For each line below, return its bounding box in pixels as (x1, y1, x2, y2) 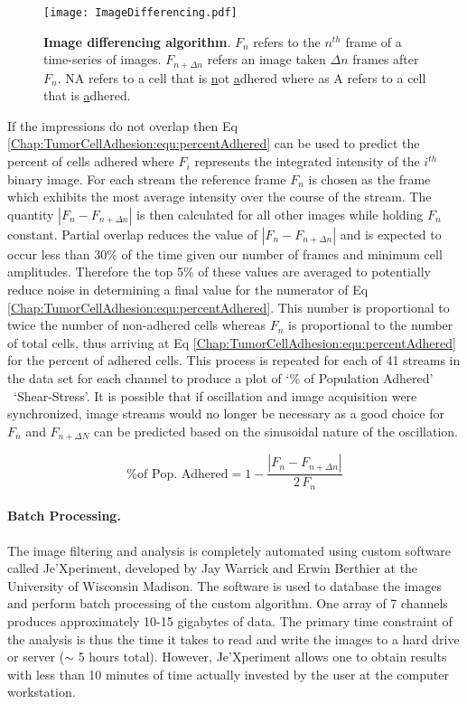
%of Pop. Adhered (126, 467, 229, 481)
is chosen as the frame (308, 169, 431, 188)
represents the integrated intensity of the (194, 152, 420, 171)
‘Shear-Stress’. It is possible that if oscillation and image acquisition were (13, 386, 417, 405)
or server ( (7, 647, 65, 666)
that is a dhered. (43, 86, 131, 105)
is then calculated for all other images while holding (136, 204, 424, 223)
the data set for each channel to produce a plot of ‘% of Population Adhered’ (7, 369, 434, 388)
